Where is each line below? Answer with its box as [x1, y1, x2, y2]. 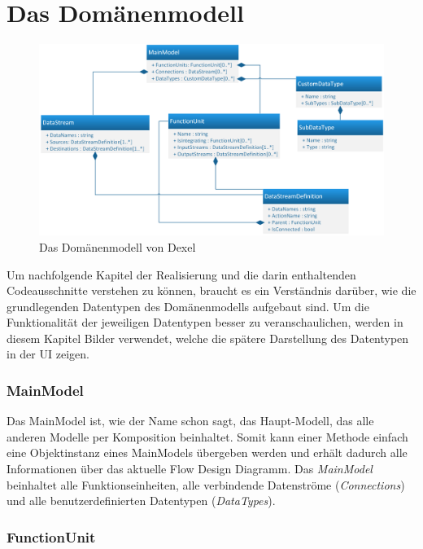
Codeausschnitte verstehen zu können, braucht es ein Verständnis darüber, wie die [7, 282, 416, 299]
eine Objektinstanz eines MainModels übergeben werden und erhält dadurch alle [7, 444, 408, 461]
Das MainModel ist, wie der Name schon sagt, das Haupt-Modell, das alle [7, 412, 374, 429]
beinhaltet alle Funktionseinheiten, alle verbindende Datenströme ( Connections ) [7, 476, 405, 493]
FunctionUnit [7, 526, 96, 547]
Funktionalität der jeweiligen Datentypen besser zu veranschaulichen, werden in [7, 314, 403, 331]
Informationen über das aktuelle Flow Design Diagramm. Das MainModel [7, 460, 373, 477]
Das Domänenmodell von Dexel [39, 238, 196, 255]
